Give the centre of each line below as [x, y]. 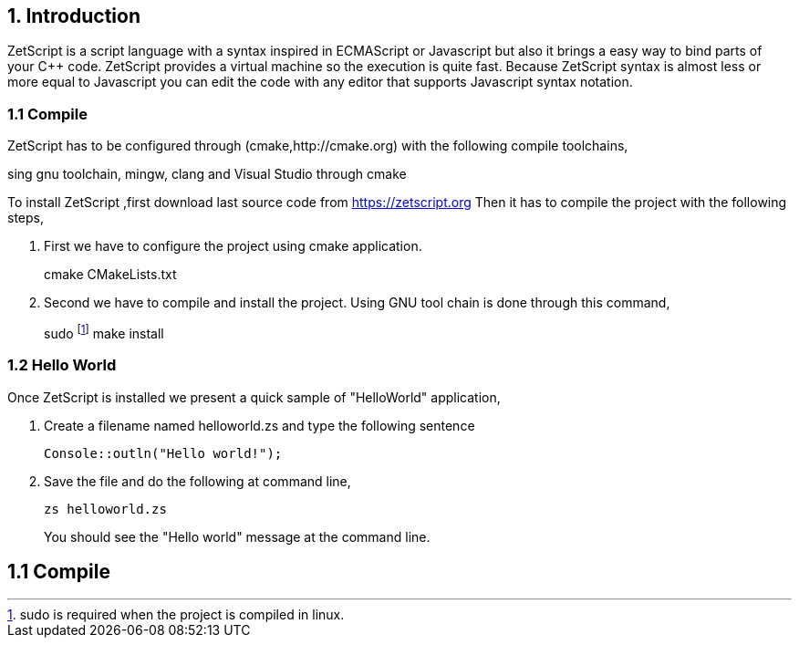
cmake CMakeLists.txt [110, 275]
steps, [26, 218]
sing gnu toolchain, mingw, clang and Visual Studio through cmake [207, 174]
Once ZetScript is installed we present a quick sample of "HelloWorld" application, [254, 397]
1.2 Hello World [62, 365]
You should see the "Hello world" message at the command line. [237, 536]
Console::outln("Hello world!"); [163, 453]
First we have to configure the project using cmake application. [233, 246]
